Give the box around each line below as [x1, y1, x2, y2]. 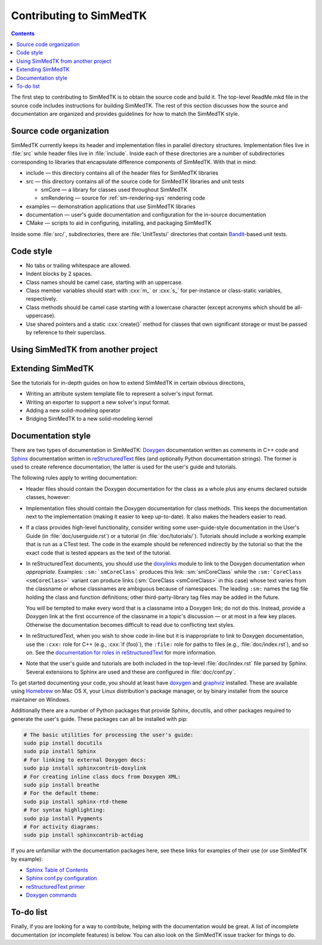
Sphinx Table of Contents [26, 867, 89, 874]
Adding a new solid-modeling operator [26, 407, 121, 414]
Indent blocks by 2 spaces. [26, 270, 92, 277]
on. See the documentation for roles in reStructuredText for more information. [26, 649, 217, 656]
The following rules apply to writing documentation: [11, 474, 138, 481]
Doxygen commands [26, 891, 77, 899]
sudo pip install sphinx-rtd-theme [23, 798, 128, 805]
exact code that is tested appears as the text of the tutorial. [26, 549, 171, 556]
